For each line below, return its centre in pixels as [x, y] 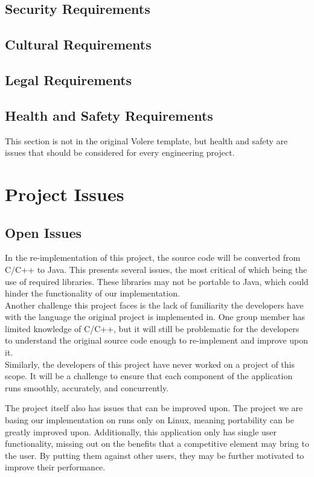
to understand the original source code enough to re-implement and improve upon [157, 340]
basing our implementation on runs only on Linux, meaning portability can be [149, 420]
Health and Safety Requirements [109, 115]
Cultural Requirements [78, 44]
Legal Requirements [69, 79]
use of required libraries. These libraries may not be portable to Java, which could [157, 281]
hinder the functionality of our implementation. [92, 293]
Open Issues [43, 232]
